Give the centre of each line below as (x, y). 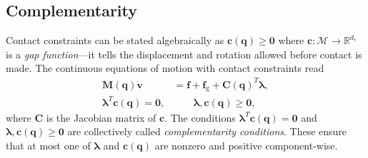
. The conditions (200, 117)
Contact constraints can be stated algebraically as (115, 40)
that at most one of (48, 146)
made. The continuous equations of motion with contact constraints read (165, 68)
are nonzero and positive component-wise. (246, 146)
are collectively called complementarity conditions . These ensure (207, 131)
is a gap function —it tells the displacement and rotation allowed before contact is (184, 54)
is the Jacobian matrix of (101, 117)
